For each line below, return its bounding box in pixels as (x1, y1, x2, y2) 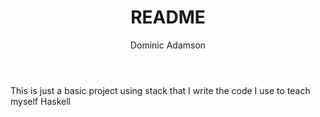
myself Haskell (10, 95, 71, 107)
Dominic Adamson (129, 39, 207, 51)
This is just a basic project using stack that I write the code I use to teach (10, 84, 311, 96)
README (130, 6, 206, 29)
